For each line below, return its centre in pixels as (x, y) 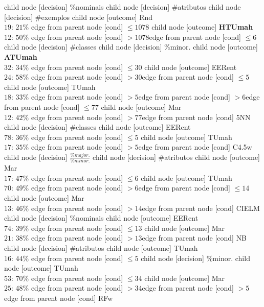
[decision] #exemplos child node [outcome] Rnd (79, 17)
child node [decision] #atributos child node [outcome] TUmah (101, 247)
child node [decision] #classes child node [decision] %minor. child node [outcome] (131, 47)
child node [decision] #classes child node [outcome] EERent (97, 127)
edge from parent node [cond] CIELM (201, 208)
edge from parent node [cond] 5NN (196, 117)
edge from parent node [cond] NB (194, 238)
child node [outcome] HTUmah (202, 27)
